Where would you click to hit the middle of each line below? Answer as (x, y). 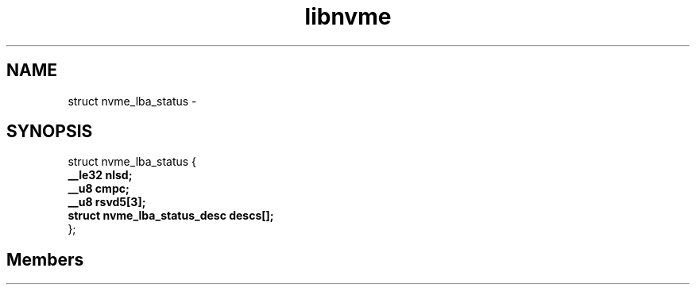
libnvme (348, 17)
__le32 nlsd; (100, 175)
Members (45, 259)
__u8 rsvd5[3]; (107, 202)
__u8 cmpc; (99, 189)
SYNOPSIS (50, 132)
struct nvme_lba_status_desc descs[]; (171, 216)
